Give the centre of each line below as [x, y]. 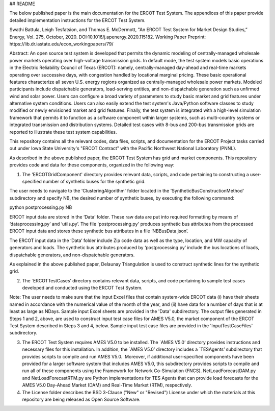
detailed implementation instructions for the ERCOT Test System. [77, 20]
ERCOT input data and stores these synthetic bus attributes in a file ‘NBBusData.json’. [99, 231]
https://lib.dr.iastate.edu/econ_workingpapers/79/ [62, 44]
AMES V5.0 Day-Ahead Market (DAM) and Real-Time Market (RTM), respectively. [107, 385]
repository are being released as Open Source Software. [81, 399]
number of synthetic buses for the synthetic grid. [94, 181]
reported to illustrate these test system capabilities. [63, 132]
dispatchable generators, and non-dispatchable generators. [72, 255]
